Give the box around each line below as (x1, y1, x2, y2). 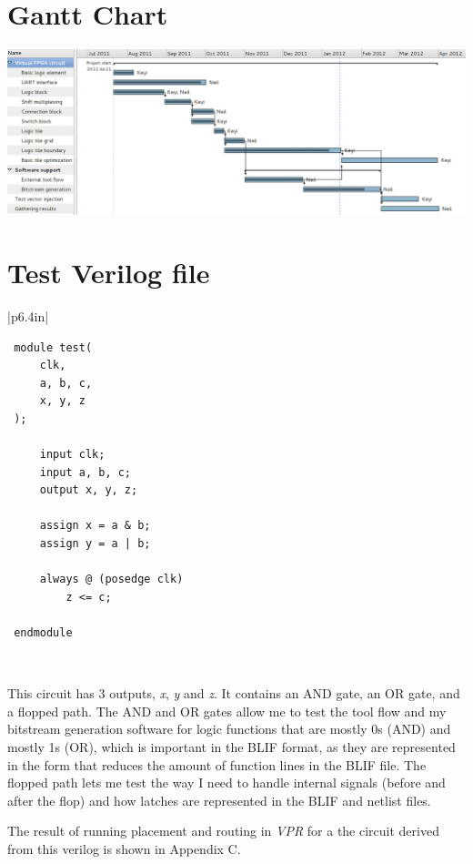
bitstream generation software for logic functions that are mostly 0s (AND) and (7, 719, 451, 738)
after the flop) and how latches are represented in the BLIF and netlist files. (7, 790, 431, 809)
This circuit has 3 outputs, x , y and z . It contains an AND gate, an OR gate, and (7, 684, 460, 703)
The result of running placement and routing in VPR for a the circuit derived (7, 821, 439, 840)
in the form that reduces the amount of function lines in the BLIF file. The (7, 755, 427, 774)
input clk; (39, 448, 106, 462)
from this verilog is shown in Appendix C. (7, 839, 241, 858)
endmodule (14, 626, 73, 640)
